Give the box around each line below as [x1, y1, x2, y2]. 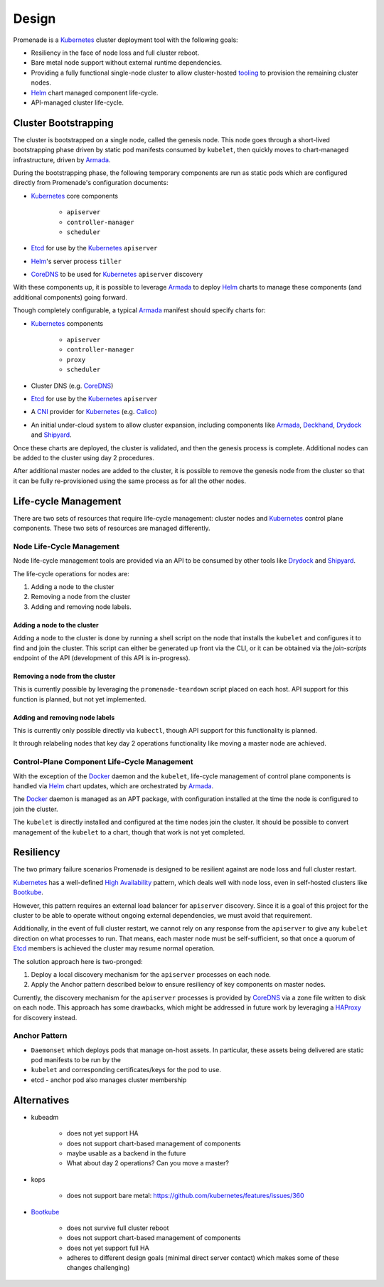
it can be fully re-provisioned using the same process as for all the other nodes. [13, 477, 247, 485]
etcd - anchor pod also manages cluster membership [31, 1075, 187, 1084]
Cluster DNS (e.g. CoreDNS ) [31, 381, 114, 390]
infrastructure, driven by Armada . [13, 155, 111, 164]
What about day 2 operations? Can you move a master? [66, 1159, 229, 1167]
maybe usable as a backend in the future [66, 1149, 186, 1158]
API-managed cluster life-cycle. [31, 98, 124, 107]
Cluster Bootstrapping [13, 117, 114, 129]
